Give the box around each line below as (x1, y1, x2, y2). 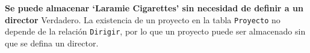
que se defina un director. (5, 36, 99, 49)
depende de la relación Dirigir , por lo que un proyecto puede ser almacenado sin (5, 25, 306, 38)
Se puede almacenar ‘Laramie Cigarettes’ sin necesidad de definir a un (5, 2, 303, 14)
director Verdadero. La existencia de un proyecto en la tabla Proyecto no (5, 13, 281, 26)
